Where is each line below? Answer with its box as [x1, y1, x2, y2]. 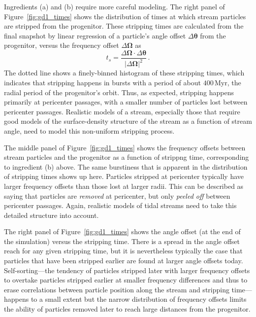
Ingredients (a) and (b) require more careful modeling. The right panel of [4, 1, 225, 11]
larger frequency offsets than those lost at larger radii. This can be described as [4, 180, 244, 191]
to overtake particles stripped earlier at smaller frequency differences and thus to [4, 275, 248, 285]
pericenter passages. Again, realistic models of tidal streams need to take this [4, 200, 237, 211]
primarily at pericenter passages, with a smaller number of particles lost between [4, 97, 248, 107]
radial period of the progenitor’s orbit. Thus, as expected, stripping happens [4, 87, 234, 97]
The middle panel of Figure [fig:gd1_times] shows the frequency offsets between [4, 142, 246, 152]
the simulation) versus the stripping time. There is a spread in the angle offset [4, 236, 240, 246]
